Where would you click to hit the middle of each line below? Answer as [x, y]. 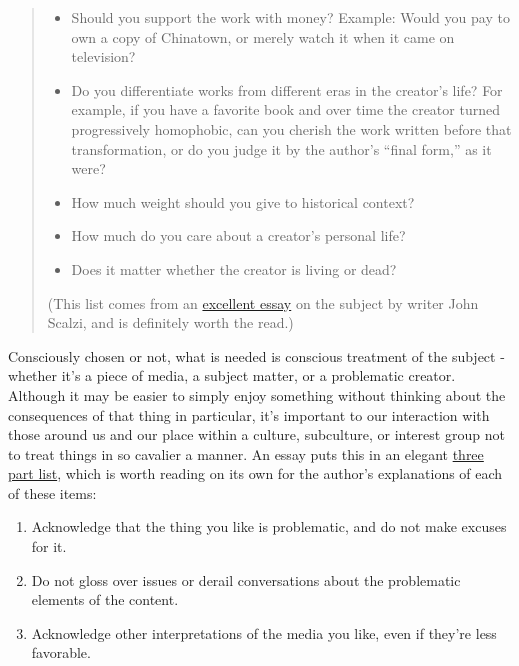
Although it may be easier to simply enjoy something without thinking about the [257, 394]
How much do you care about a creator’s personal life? [238, 235]
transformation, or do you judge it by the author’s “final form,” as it [281, 148]
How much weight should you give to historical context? [243, 201]
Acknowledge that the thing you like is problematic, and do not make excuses [269, 526]
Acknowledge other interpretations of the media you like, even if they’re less [264, 632]
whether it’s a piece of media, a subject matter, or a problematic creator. [232, 375]
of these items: [52, 492]
